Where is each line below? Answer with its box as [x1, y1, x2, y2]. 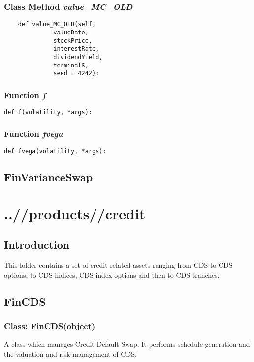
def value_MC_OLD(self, [18, 21, 96, 28]
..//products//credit [4, 203, 146, 223]
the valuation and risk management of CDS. [4, 348, 137, 359]
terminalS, [53, 62, 89, 69]
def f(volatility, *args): [4, 109, 92, 116]
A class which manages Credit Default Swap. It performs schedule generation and [4, 339, 250, 349]
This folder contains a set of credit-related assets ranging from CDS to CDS [4, 260, 233, 270]
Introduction [4, 237, 70, 252]
